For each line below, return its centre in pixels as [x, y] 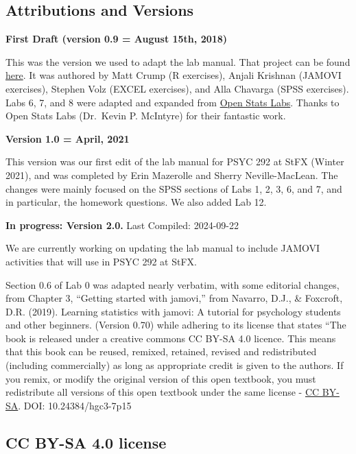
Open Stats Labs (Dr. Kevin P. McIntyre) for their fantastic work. [146, 116]
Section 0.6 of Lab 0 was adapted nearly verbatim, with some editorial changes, [173, 284]
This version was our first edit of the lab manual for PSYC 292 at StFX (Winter [175, 162]
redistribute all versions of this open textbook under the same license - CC [163, 392]
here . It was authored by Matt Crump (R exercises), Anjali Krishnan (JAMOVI [174, 75]
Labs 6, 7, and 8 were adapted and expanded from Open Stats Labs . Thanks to [173, 102]
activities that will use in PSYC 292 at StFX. [101, 261]
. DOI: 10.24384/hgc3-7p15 [75, 405]
